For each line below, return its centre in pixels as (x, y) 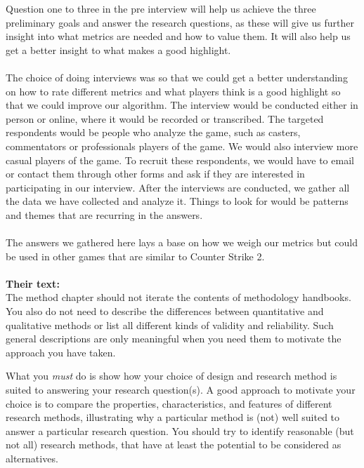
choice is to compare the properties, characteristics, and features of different (169, 403)
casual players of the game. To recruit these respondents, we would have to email (180, 160)
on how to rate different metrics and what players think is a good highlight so (173, 91)
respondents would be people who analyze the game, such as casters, (153, 132)
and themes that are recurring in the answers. (104, 214)
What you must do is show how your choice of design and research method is (171, 376)
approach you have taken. (61, 352)
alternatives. (32, 458)
